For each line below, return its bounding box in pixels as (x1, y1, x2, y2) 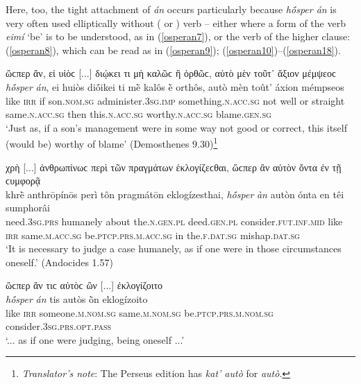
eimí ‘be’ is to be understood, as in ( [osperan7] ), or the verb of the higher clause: (6, 29, 351, 44)
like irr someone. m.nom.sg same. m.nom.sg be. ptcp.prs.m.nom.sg (6, 305, 274, 320)
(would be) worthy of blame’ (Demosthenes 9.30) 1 (6, 134, 218, 150)
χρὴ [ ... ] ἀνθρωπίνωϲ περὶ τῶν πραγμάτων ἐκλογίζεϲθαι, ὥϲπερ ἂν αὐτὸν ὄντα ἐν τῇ (6, 159, 342, 174)
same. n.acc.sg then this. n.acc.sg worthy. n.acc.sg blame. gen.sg (6, 107, 271, 121)
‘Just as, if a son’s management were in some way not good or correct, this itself (6, 120, 347, 134)
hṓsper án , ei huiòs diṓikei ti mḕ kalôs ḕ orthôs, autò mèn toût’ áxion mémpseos (6, 79, 344, 94)
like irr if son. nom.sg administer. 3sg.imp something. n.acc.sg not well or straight (6, 93, 345, 107)
